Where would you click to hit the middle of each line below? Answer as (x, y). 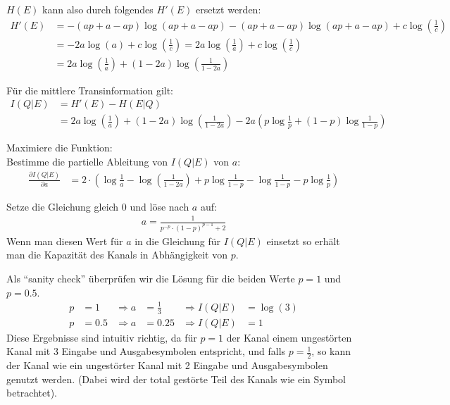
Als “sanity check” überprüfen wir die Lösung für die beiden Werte (151, 279)
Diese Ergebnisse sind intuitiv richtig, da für (102, 337)
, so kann (331, 351)
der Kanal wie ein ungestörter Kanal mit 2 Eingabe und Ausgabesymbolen (167, 365)
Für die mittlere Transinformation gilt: (90, 90)
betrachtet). (32, 393)
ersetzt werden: (228, 9)
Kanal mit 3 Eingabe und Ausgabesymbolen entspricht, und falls (146, 351)
